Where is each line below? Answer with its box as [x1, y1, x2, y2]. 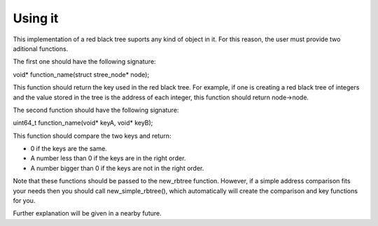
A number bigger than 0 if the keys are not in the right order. [30, 164, 204, 172]
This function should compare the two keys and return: [13, 132, 171, 140]
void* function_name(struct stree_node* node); [13, 70, 150, 78]
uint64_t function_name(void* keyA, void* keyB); [13, 119, 153, 127]
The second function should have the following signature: [13, 106, 179, 114]
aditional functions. [13, 44, 69, 52]
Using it [13, 10, 59, 26]
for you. [13, 197, 36, 205]
